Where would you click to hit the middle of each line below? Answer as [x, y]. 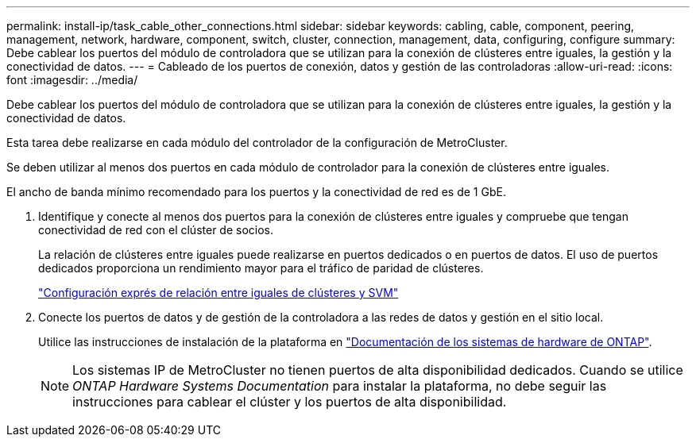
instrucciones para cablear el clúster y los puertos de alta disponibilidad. [290, 402]
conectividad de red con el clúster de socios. [156, 230]
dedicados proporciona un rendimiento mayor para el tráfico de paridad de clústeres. [261, 268]
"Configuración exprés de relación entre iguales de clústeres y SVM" [218, 293]
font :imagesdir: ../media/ [72, 80]
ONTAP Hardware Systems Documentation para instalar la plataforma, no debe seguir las [340, 386]
